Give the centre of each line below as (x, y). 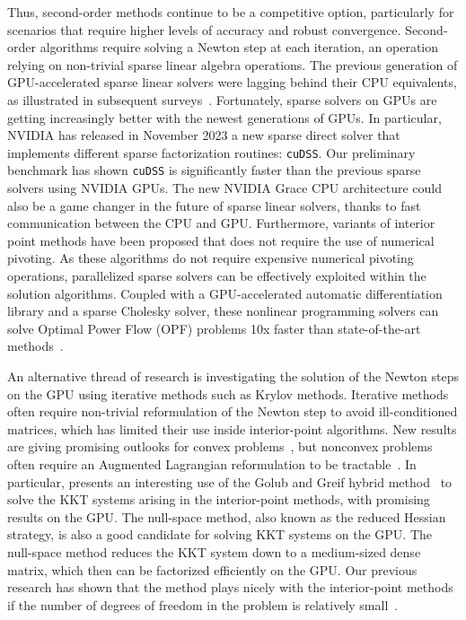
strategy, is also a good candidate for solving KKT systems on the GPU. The (220, 534)
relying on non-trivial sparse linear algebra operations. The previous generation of (233, 64)
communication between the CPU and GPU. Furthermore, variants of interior (221, 223)
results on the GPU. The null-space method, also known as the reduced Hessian (227, 516)
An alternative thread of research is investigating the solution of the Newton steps (233, 376)
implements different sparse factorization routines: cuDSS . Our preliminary (211, 152)
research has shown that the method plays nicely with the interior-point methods (230, 587)
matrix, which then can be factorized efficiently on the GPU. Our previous (212, 569)
